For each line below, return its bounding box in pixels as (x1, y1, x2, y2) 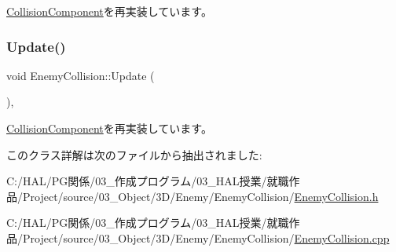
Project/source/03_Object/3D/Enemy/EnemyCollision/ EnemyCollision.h (22, 188, 379, 204)
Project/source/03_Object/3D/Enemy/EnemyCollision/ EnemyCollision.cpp (22, 229, 390, 246)
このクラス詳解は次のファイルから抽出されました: (6, 146, 262, 163)
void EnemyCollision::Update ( (6, 67, 155, 83)
